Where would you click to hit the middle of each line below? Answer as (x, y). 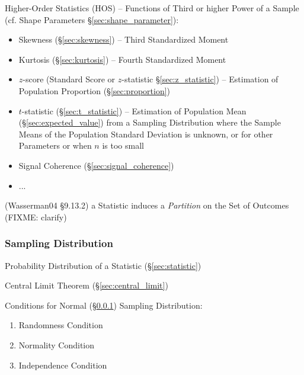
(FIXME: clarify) (36, 217)
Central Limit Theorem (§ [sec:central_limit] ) (87, 285)
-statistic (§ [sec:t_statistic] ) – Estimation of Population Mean (134, 110)
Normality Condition (57, 344)
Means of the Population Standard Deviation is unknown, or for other (146, 134)
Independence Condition (63, 365)
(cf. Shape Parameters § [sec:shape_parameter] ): (92, 19)
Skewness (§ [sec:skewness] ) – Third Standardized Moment (124, 39)
